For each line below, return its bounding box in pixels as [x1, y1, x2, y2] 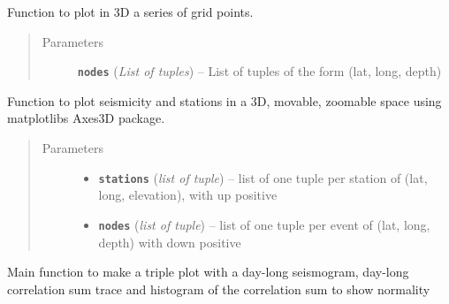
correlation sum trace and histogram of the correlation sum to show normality [7, 279, 430, 298]
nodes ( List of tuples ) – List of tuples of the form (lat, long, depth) [77, 62, 442, 80]
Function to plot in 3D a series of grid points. [7, 3, 254, 20]
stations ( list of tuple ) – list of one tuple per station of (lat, [98, 168, 428, 186]
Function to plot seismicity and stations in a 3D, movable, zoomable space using [7, 91, 442, 110]
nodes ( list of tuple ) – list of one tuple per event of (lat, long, [98, 215, 430, 233]
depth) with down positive [98, 232, 241, 251]
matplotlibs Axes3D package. [7, 109, 165, 127]
